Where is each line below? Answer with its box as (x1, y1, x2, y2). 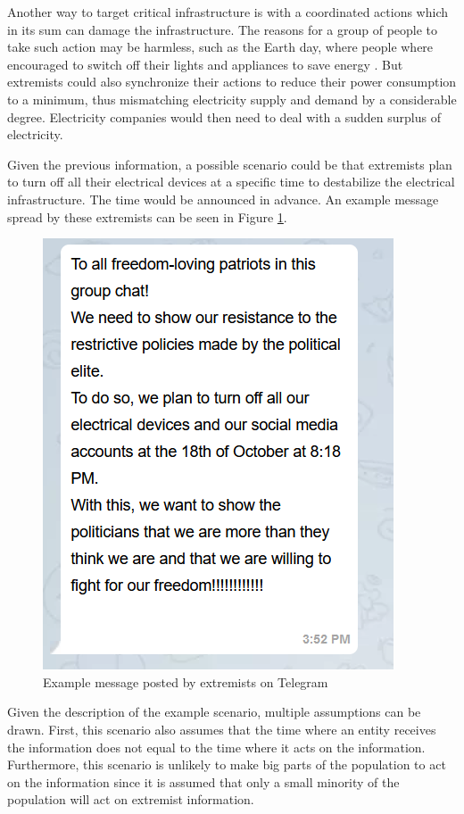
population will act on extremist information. (7, 790, 254, 809)
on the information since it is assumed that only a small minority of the (7, 772, 400, 791)
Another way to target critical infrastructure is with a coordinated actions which (7, 3, 449, 21)
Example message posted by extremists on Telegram (43, 672, 328, 691)
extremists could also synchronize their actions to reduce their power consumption (7, 72, 457, 91)
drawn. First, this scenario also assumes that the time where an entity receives (7, 719, 436, 738)
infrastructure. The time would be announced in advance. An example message (7, 189, 439, 208)
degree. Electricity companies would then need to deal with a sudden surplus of (7, 107, 441, 126)
